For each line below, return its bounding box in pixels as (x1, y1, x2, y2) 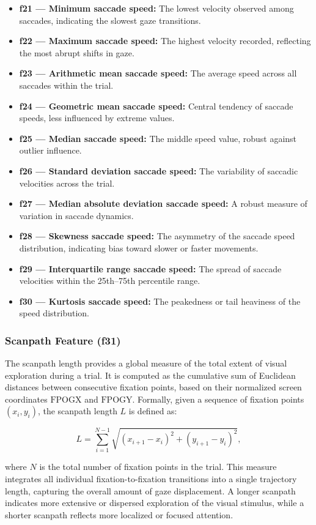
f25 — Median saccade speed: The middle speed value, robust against (19, 132, 297, 144)
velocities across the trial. (19, 176, 115, 189)
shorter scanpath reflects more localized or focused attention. (5, 508, 233, 521)
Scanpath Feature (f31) (5, 332, 121, 348)
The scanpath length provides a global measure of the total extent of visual (5, 357, 287, 370)
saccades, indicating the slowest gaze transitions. (19, 13, 201, 26)
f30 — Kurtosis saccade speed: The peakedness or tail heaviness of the (19, 294, 301, 307)
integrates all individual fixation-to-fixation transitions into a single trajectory (5, 472, 297, 485)
